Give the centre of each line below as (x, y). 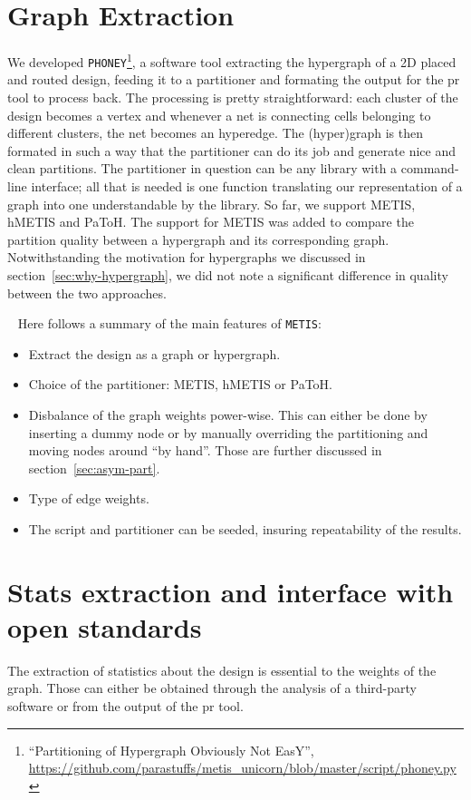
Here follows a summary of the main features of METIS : (169, 323)
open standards (105, 626)
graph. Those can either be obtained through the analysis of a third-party (212, 688)
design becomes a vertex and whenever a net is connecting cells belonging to (219, 115)
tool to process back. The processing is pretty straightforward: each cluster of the (233, 98)
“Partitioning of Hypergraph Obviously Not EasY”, (171, 750)
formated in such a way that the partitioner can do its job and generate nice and (231, 150)
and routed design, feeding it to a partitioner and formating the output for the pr (234, 79)
